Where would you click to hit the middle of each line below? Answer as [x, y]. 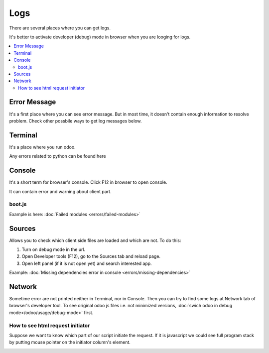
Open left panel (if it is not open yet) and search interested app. [87, 263]
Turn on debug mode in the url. [54, 249]
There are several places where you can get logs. [60, 28]
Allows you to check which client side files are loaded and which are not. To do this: [95, 240]
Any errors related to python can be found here [58, 156]
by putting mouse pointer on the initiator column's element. [70, 342]
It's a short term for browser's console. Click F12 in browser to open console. [88, 182]
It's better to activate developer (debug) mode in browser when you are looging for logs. [100, 37]
